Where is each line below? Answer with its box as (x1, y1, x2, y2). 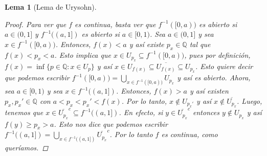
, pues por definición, (184, 49, 251, 60)
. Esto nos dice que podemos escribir (54, 118, 168, 129)
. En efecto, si (119, 107, 163, 118)
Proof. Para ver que (5, 18, 66, 29)
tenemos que (5, 107, 43, 118)
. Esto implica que (54, 49, 111, 60)
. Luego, (237, 95, 262, 106)
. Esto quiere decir (195, 60, 253, 71)
